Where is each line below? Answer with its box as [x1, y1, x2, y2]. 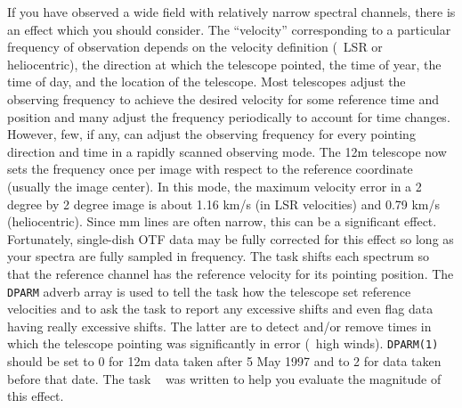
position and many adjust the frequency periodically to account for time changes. [7, 107, 450, 126]
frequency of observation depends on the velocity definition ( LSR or [7, 37, 383, 56]
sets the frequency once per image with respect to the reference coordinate [7, 159, 413, 178]
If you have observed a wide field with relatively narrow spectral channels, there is [7, 3, 456, 20]
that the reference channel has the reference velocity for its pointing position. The [7, 264, 454, 282]
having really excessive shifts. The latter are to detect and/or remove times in [7, 316, 432, 335]
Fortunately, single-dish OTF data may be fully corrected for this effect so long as [7, 229, 454, 248]
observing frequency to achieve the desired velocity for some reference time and [7, 89, 439, 108]
